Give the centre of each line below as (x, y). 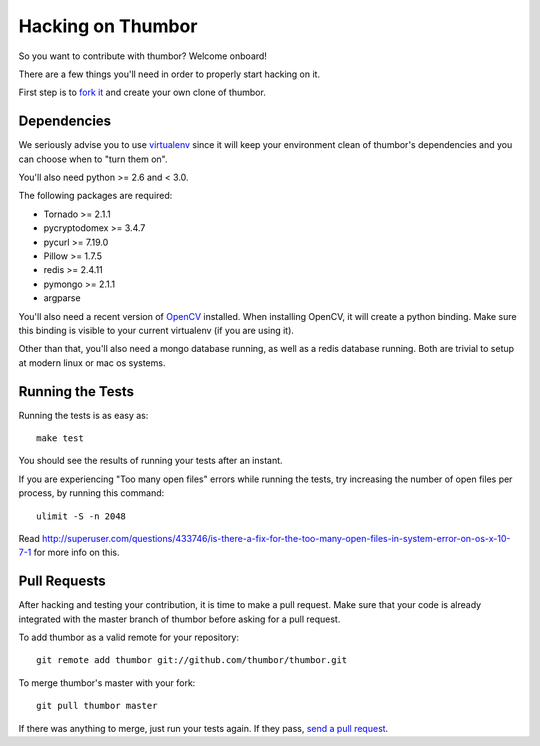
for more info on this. (76, 552)
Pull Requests (62, 581)
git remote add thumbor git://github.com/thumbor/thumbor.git (192, 660)
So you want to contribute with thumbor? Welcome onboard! (142, 56)
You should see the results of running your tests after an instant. (151, 461)
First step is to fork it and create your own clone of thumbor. (142, 92)
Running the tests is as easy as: (83, 415)
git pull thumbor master (97, 706)
